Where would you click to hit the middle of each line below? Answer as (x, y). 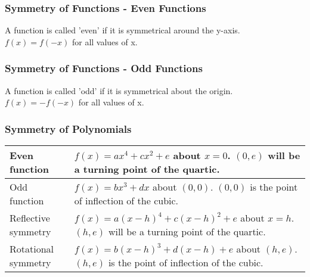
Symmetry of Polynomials (68, 128)
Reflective (30, 218)
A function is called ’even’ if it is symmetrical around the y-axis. (123, 30)
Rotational (32, 249)
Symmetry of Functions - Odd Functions (104, 68)
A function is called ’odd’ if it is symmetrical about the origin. (119, 90)
